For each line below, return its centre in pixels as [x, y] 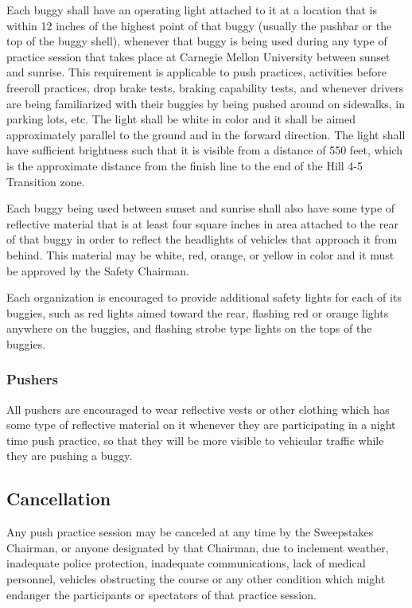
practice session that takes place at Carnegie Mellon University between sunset [198, 56]
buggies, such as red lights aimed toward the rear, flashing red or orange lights [198, 312]
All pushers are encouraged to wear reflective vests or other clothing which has [198, 409]
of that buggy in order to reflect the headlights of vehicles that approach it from [202, 239]
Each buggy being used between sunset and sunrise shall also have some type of [201, 208]
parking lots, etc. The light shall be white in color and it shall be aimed [181, 119]
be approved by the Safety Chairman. [98, 270]
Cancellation [59, 499]
